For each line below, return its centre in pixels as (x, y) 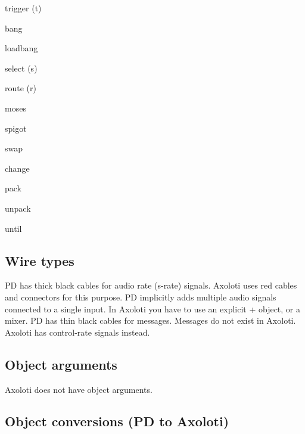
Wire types (40, 260)
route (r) (21, 88)
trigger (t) (23, 8)
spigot (16, 128)
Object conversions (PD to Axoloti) (117, 421)
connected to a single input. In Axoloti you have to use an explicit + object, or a (153, 309)
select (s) (21, 68)
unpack (18, 208)
